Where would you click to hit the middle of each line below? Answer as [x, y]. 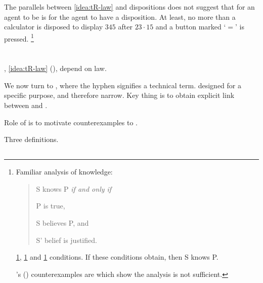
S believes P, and [62, 222]
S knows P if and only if [74, 188]
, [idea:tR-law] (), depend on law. [55, 68]
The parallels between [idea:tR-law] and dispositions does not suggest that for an [129, 7]
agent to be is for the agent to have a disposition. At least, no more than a [120, 16]
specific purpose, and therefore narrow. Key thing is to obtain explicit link [119, 95]
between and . [26, 105]
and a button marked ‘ [191, 27]
